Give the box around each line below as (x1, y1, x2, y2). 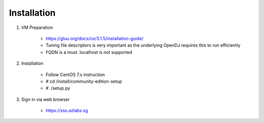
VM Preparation (21, 25, 53, 30)
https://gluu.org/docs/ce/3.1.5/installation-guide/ (45, 35, 144, 41)
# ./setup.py (45, 85, 70, 91)
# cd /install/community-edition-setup (45, 78, 122, 84)
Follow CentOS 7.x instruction (45, 72, 105, 77)
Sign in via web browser (21, 96, 70, 102)
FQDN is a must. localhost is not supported (45, 49, 132, 55)
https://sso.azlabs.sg (45, 108, 88, 114)
